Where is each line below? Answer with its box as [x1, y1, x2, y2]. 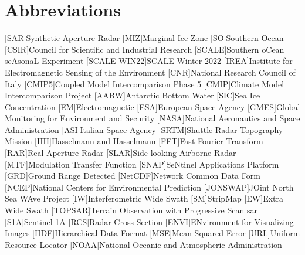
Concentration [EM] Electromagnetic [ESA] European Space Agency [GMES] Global [5, 100, 300, 113]
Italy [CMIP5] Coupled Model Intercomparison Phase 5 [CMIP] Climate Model [5, 77, 284, 90]
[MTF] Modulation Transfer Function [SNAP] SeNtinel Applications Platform [5, 158, 279, 170]
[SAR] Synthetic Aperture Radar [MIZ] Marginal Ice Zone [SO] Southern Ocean [5, 32, 284, 44]
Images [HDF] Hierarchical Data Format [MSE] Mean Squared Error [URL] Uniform [5, 227, 300, 239]
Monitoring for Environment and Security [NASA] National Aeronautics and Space [5, 112, 300, 124]
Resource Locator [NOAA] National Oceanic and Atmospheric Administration [5, 238, 282, 250]
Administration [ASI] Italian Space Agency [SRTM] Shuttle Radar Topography [5, 123, 283, 135]
